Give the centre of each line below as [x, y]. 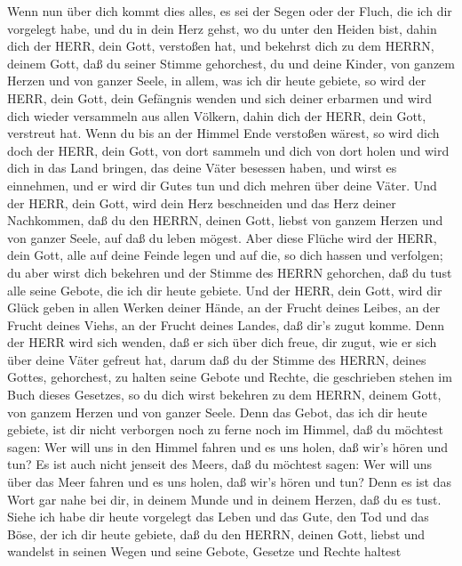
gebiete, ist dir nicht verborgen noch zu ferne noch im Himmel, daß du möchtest [226, 429]
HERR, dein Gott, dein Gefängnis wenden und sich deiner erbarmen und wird [219, 97]
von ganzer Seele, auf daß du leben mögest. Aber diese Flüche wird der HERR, [222, 237]
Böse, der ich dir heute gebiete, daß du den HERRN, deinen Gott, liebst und [216, 534]
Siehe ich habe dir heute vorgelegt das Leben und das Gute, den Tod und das [218, 517]
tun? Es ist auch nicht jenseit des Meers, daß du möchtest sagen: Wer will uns [220, 464]
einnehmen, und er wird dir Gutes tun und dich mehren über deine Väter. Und [222, 185]
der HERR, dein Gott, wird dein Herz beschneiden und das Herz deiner [202, 202]
